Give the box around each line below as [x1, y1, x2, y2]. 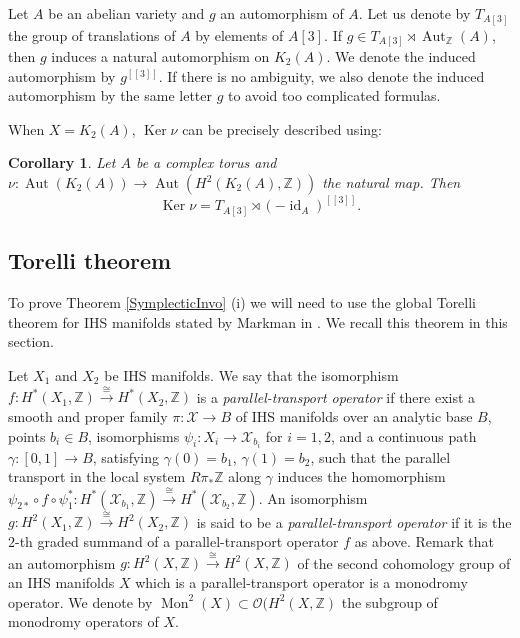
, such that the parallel [310, 446, 451, 467]
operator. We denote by [8, 591, 153, 612]
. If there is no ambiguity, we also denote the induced [158, 65, 485, 86]
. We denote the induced [326, 46, 476, 67]
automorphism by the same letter [8, 85, 212, 106]
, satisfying [92, 446, 160, 467]
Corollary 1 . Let [8, 152, 116, 173]
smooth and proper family [8, 405, 168, 426]
